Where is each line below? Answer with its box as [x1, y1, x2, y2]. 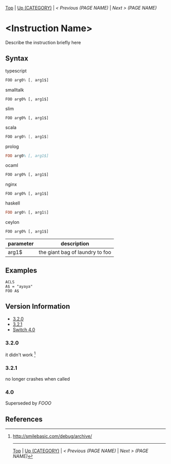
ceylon [5, 219, 19, 225]
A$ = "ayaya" [5, 284, 33, 289]
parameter [8, 240, 34, 247]
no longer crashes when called [5, 376, 70, 382]
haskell [5, 200, 20, 206]
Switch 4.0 [12, 326, 36, 333]
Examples [5, 266, 37, 275]
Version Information [5, 302, 70, 311]
